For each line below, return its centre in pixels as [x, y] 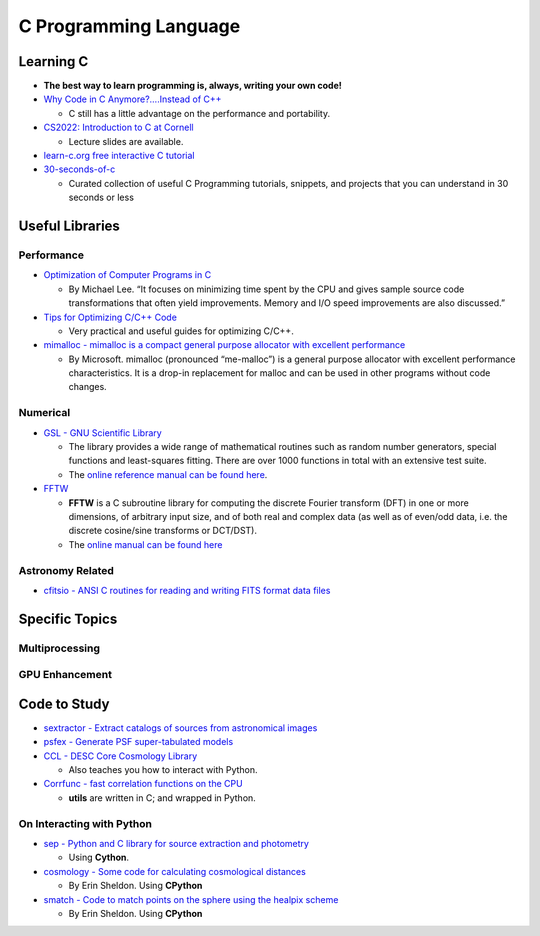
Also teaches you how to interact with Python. [163, 770]
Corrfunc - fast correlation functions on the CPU [143, 784]
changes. [87, 387]
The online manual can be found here [145, 544]
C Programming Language [129, 26]
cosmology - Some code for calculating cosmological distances [175, 871]
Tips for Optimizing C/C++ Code [110, 317]
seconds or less [101, 197]
